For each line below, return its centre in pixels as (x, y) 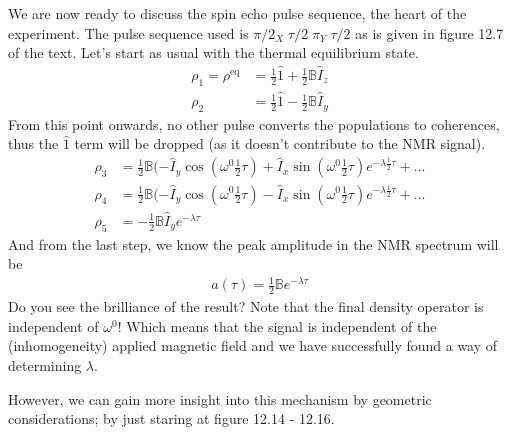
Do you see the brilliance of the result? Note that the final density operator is (246, 306)
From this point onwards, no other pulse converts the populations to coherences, (254, 123)
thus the (33, 143)
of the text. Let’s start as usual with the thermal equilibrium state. (213, 52)
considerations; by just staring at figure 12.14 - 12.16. (171, 418)
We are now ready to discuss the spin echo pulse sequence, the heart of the (237, 13)
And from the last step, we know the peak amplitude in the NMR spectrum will (253, 243)
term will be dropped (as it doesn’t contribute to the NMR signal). (280, 143)
